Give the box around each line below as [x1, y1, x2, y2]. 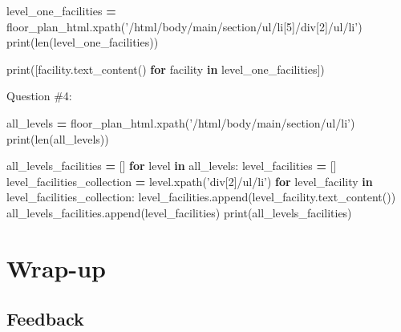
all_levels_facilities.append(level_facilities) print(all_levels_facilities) [6, 204, 352, 221]
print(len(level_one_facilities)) [6, 34, 159, 51]
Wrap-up [6, 251, 106, 284]
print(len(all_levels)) [6, 130, 109, 147]
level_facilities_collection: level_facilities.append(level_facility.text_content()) [6, 188, 396, 205]
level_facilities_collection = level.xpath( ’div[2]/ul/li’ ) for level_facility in [6, 172, 373, 189]
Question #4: [6, 87, 72, 104]
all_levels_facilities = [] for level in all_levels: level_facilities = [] [6, 157, 337, 174]
